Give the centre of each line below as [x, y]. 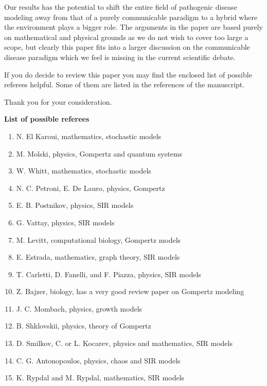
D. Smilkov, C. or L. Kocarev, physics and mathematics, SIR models [124, 343]
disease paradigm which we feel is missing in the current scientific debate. [120, 57]
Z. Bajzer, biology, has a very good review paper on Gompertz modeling [130, 291]
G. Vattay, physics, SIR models [65, 222]
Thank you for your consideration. [58, 101]
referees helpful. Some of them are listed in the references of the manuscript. [124, 84]
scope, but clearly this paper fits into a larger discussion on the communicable [127, 47]
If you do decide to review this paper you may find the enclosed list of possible [128, 74]
